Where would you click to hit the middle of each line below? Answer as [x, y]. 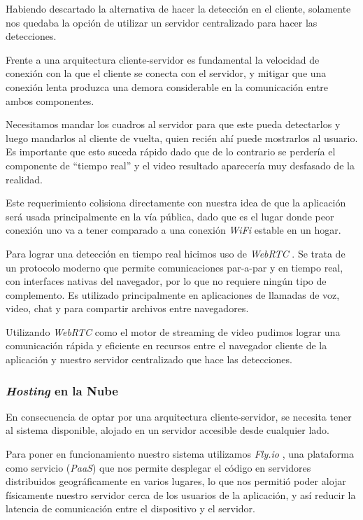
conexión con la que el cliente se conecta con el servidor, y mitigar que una [166, 73]
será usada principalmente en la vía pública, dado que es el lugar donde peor [170, 216]
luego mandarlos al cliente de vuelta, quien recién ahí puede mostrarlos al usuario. [182, 138]
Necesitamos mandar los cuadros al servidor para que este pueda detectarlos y [173, 124]
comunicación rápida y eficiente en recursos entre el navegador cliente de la [166, 345]
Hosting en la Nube [62, 390]
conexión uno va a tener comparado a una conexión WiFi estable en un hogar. [173, 230]
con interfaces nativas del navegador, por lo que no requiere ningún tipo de [166, 281]
